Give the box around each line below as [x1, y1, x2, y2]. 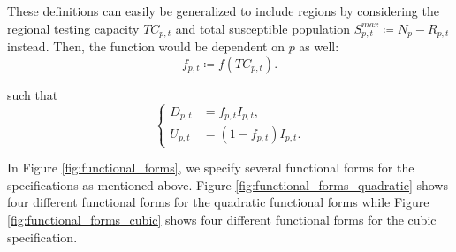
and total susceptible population [175, 19, 351, 37]
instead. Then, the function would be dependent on [7, 37, 285, 56]
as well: [299, 37, 339, 56]
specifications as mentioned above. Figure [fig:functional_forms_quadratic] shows [7, 175, 448, 194]
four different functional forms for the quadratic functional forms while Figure [7, 193, 429, 211]
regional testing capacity [7, 19, 140, 37]
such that [7, 85, 58, 103]
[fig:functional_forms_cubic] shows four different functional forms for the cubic [7, 210, 437, 229]
